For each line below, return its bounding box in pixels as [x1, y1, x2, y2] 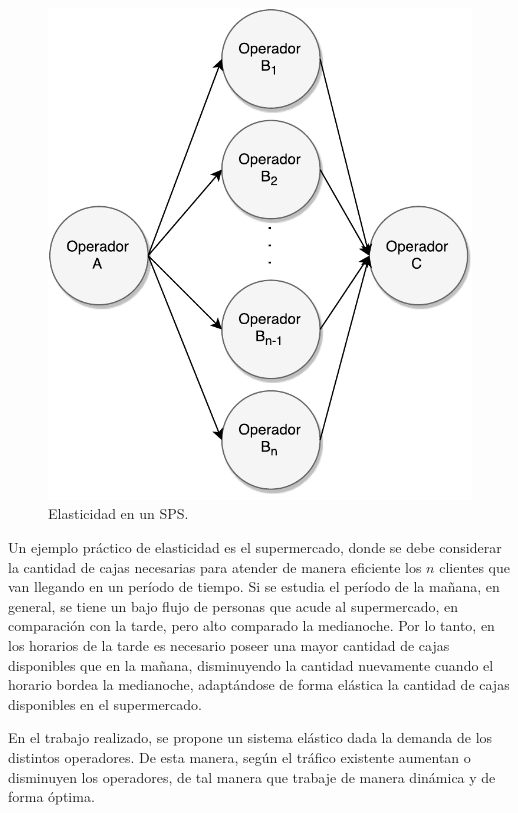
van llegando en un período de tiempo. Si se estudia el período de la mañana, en [8, 576, 500, 597]
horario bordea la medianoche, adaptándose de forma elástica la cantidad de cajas [8, 674, 510, 695]
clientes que [439, 556, 511, 577]
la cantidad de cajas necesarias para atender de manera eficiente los [8, 556, 422, 577]
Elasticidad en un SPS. [48, 503, 189, 524]
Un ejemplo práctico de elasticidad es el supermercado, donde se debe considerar [8, 537, 502, 557]
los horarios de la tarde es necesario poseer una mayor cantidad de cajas [8, 634, 450, 655]
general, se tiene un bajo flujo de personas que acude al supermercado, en [8, 595, 459, 616]
